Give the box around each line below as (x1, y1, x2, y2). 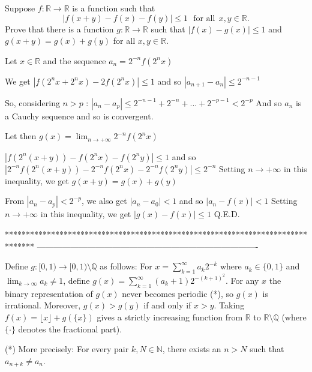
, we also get (81, 194, 127, 207)
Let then (5, 130, 37, 142)
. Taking (214, 299, 245, 311)
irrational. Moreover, (5, 299, 81, 311)
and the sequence (43, 54, 106, 67)
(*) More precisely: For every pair (5, 343, 129, 355)
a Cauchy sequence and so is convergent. (5, 109, 154, 122)
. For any (225, 274, 259, 286)
